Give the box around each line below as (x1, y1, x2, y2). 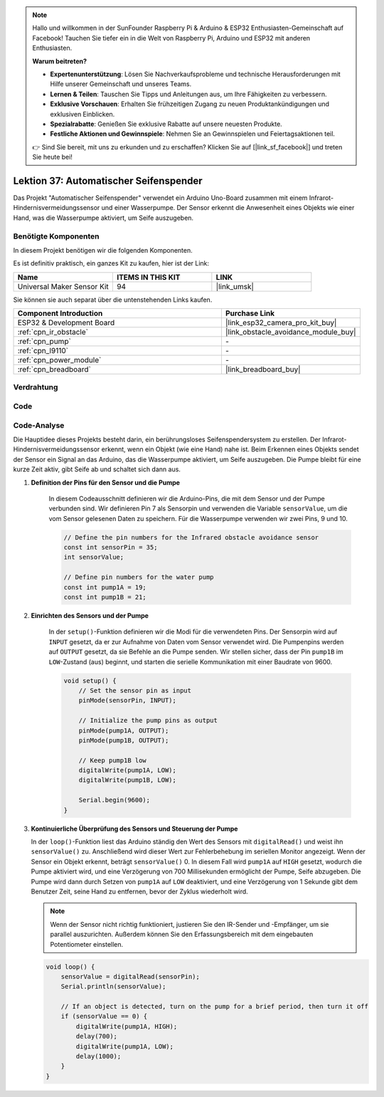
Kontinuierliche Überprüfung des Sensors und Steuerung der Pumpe (31, 824, 238, 833)
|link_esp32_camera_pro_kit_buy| (225, 317, 337, 327)
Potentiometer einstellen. (50, 940, 124, 948)
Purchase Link (225, 308, 275, 318)
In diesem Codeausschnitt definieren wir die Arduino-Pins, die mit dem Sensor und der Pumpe (48, 494, 325, 503)
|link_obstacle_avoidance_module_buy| (225, 327, 356, 337)
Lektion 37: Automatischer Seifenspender (13, 174, 203, 187)
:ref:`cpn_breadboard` (17, 364, 92, 374)
